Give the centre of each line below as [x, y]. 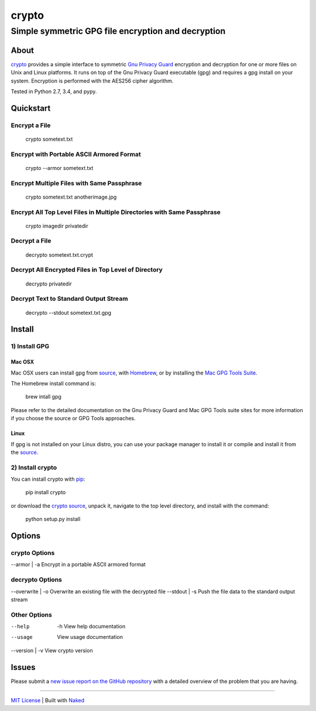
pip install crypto [46, 492]
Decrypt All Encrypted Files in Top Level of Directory [87, 270]
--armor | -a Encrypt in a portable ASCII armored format [78, 564]
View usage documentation [90, 637]
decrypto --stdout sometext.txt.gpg [68, 312]
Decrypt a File [31, 241]
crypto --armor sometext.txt [59, 168]
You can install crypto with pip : [48, 479]
